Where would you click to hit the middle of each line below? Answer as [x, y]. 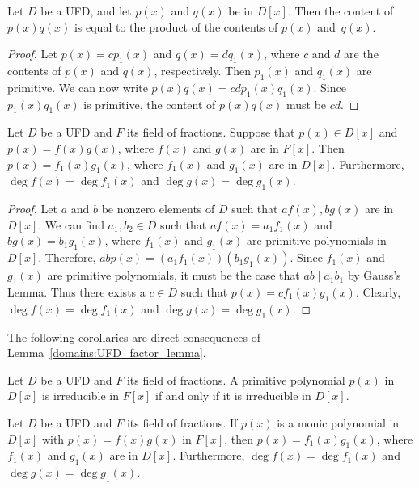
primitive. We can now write [78, 87]
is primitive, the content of [150, 104]
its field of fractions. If [182, 422]
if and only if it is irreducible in [233, 395]
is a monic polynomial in [338, 422]
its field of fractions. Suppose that [211, 132]
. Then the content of [341, 11]
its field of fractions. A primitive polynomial [236, 379]
